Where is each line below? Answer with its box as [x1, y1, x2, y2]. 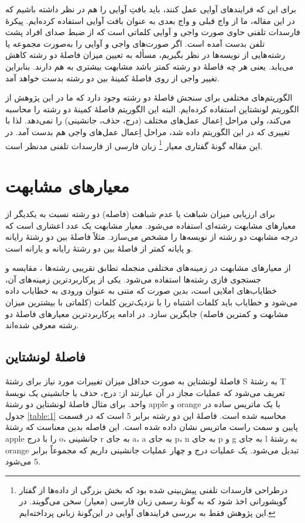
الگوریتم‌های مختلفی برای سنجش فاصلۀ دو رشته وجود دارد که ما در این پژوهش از [5, 91, 293, 104]
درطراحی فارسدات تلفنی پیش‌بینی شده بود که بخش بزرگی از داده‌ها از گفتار [19, 483, 288, 496]
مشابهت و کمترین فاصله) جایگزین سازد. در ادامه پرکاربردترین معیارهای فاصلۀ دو [5, 307, 289, 319]
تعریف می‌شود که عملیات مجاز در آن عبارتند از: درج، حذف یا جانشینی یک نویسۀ [5, 386, 285, 398]
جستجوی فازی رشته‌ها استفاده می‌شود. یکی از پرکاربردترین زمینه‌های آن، [5, 273, 261, 285]
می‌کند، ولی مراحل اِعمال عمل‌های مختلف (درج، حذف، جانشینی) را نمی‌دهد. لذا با [5, 114, 291, 126]
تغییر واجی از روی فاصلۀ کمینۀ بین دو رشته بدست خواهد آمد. [5, 71, 220, 84]
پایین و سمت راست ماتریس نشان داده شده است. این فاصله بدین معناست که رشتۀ [5, 421, 298, 433]
